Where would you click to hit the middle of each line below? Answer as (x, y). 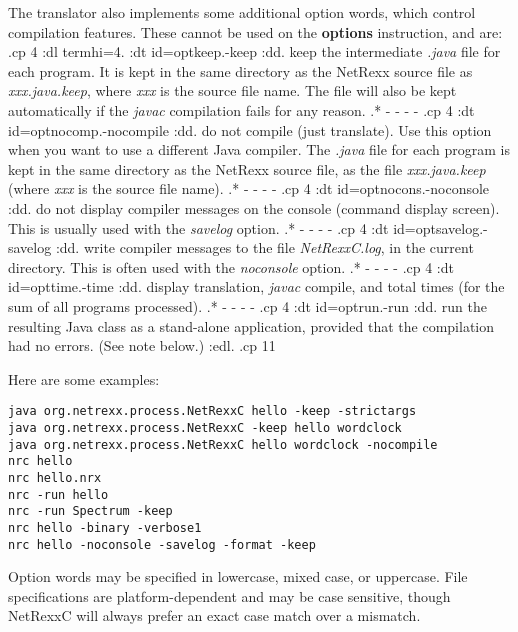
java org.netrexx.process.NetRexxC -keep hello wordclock (205, 427)
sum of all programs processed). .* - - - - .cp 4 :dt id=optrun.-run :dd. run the (247, 305)
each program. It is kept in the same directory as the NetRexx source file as (240, 70)
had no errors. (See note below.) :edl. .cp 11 (142, 345)
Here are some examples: (84, 378)
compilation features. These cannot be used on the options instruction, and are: (255, 31)
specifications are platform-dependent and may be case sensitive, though (229, 595)
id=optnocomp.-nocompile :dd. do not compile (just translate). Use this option (250, 129)
